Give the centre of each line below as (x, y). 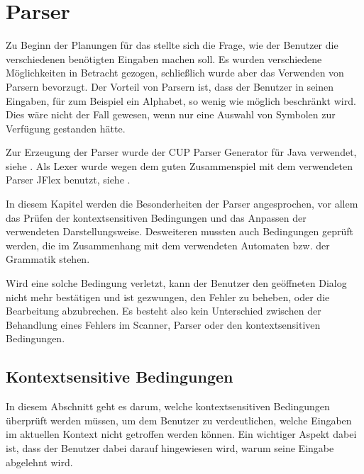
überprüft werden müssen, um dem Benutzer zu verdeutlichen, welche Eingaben (179, 420)
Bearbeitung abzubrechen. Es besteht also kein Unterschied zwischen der (164, 311)
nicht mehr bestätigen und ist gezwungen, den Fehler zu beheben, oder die (168, 297)
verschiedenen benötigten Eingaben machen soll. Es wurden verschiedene (164, 58)
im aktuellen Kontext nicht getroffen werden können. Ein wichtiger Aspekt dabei (181, 434)
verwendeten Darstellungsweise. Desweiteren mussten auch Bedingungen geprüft (180, 231)
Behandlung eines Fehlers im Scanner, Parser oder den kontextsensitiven (163, 324)
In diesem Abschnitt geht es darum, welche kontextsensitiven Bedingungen (168, 406)
